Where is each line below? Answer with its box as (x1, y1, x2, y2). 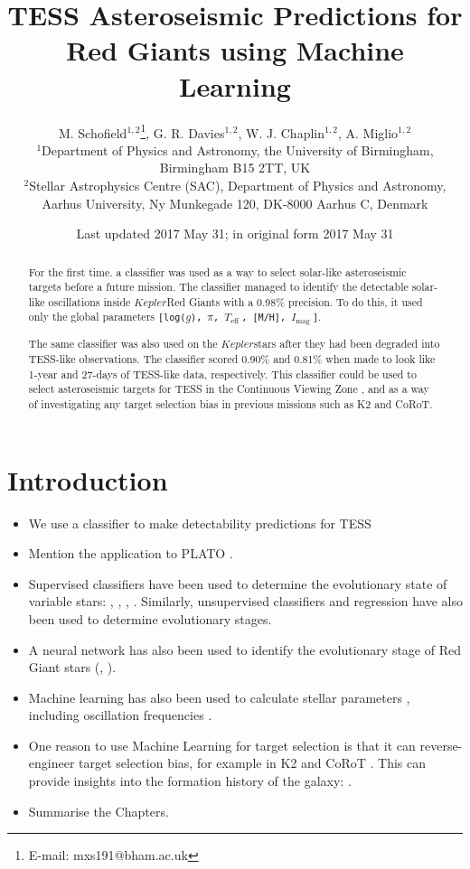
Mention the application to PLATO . (28, 544, 233, 563)
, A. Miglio (337, 123, 399, 142)
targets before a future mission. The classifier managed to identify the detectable (28, 279, 409, 294)
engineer (28, 753, 75, 772)
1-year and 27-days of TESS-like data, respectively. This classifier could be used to (28, 366, 417, 381)
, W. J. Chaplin (238, 123, 324, 142)
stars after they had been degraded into (253, 336, 440, 351)
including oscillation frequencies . (28, 705, 212, 724)
